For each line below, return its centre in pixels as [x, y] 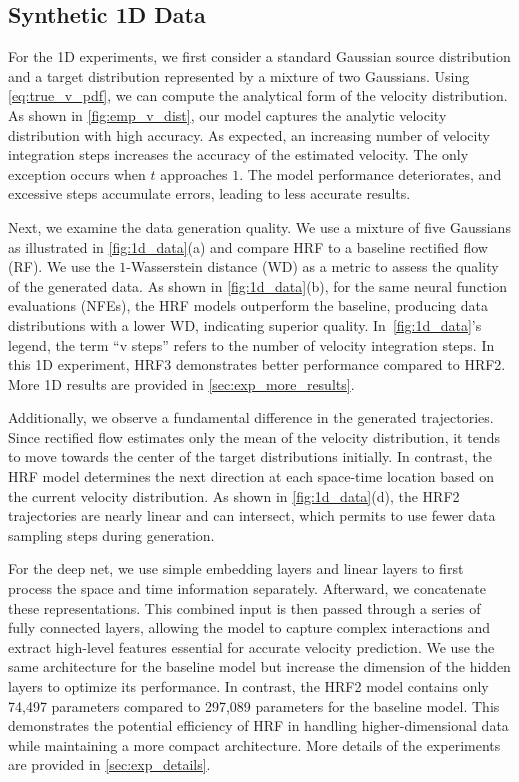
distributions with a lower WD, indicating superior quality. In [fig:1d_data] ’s [245, 324]
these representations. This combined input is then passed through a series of [244, 607]
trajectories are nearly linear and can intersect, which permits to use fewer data [252, 515]
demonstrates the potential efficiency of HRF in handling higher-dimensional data [258, 725]
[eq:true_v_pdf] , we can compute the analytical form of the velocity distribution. [258, 95]
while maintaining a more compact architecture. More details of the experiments [254, 744]
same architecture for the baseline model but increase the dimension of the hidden [259, 666]
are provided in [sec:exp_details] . [109, 764]
